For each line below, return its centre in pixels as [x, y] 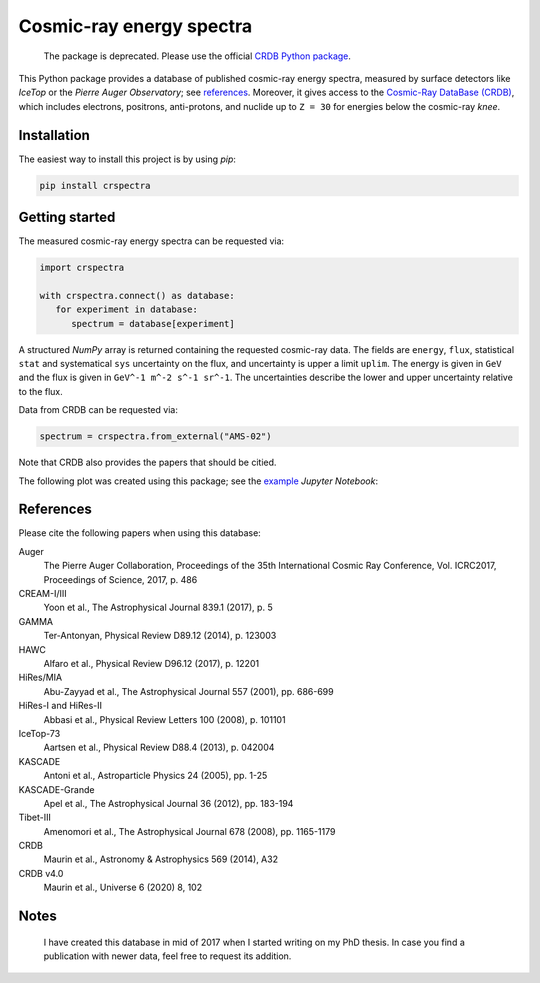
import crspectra [82, 268]
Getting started [67, 217]
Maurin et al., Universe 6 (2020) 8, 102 [123, 887]
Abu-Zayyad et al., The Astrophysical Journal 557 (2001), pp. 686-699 [188, 691]
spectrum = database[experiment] [153, 323]
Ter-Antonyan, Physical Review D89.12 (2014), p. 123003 [160, 636]
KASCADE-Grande [56, 789]
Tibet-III [35, 817]
